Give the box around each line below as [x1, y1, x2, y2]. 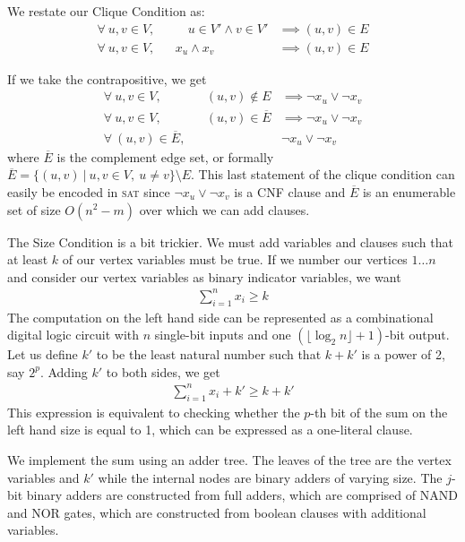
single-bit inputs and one [154, 325, 291, 344]
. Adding [39, 362, 88, 381]
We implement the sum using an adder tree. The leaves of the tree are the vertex [7, 450, 452, 469]
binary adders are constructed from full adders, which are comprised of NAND [26, 486, 458, 504]
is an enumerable [362, 182, 456, 201]
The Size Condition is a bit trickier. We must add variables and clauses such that [7, 232, 453, 251]
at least [7, 250, 48, 269]
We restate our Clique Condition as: [7, 2, 205, 20]
